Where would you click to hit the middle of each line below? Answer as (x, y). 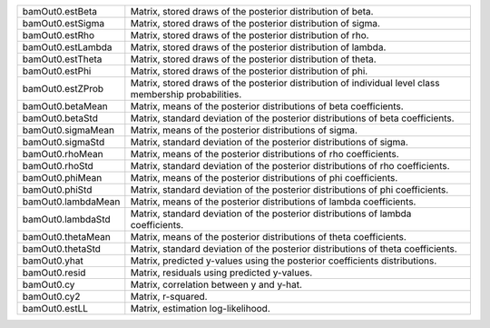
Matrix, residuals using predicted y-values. (221, 273)
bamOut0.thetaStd (62, 248)
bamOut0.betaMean (65, 106)
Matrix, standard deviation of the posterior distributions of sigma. (269, 142)
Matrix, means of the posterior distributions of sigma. (244, 130)
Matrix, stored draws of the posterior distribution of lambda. (258, 47)
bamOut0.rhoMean (63, 154)
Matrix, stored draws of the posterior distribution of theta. (253, 59)
